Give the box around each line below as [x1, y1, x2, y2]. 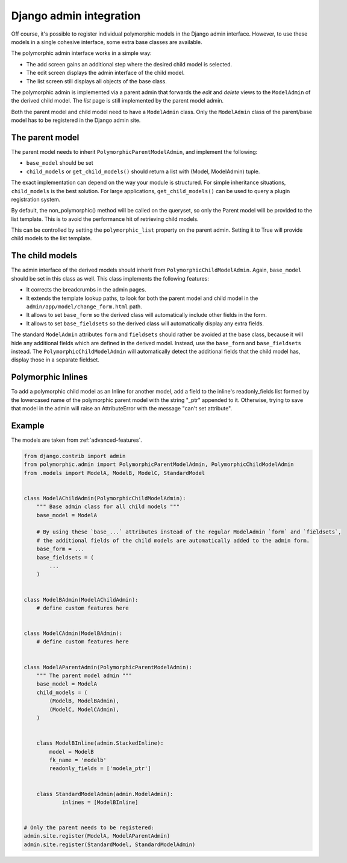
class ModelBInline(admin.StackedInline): [36, 740, 164, 747]
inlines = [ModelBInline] [61, 798, 139, 806]
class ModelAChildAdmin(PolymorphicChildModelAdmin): [23, 495, 186, 502]
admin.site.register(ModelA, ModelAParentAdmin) [23, 833, 170, 839]
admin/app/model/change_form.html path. [26, 302, 143, 310]
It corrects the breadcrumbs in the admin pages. [26, 286, 146, 293]
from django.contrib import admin [23, 453, 126, 459]
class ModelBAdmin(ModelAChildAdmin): [23, 596, 139, 603]
